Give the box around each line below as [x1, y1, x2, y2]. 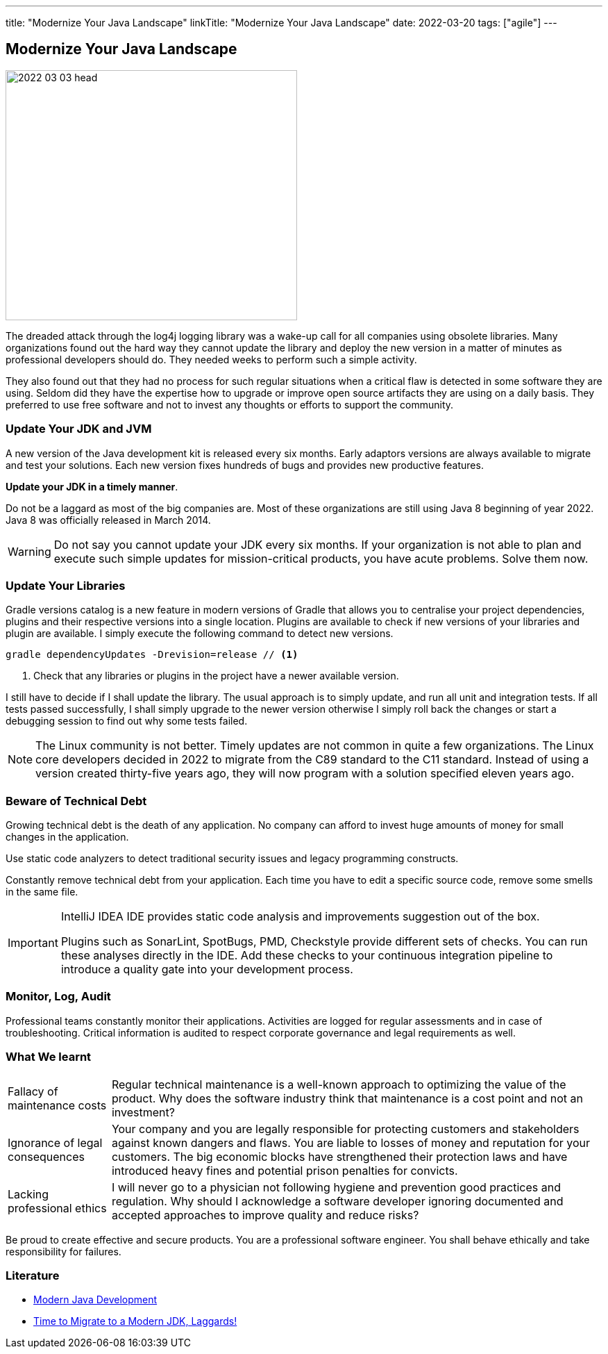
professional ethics [8, 1200, 107, 1215]
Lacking [8, 1187, 49, 1201]
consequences [8, 1149, 85, 1164]
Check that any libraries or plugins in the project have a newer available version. [33, 670, 399, 682]
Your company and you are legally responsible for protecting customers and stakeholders [111, 1121, 580, 1136]
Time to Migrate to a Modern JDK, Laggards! [33, 1315, 237, 1328]
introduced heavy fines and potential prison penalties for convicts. [111, 1163, 458, 1178]
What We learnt [6, 1050, 92, 1064]
